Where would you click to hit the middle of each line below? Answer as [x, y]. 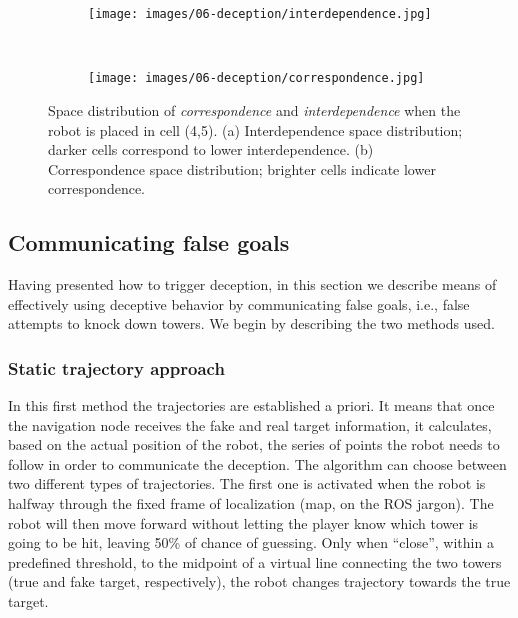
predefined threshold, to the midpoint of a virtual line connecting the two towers [255, 561]
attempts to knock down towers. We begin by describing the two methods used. [251, 323]
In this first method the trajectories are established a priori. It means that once [251, 405]
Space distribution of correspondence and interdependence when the [254, 109]
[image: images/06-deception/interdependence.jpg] [260, 14]
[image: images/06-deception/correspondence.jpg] [256, 78]
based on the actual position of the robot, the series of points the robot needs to [254, 444]
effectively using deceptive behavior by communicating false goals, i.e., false [239, 303]
